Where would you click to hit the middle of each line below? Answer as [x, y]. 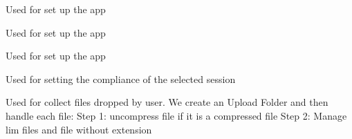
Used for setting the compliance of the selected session [121, 78]
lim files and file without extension [79, 129]
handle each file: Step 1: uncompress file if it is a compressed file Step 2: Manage [176, 115]
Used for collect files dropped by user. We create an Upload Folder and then [167, 102]
